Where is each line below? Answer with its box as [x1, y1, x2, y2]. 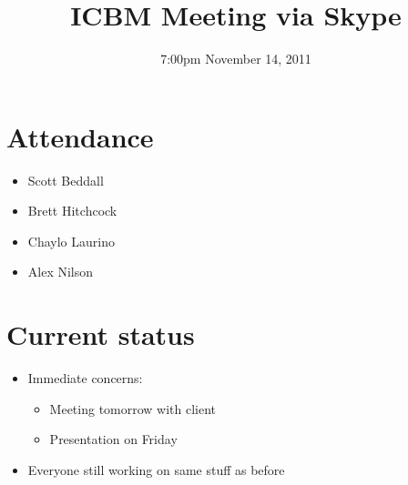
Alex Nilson [27, 262, 94, 281]
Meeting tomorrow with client [49, 399, 217, 418]
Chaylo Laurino [27, 231, 115, 250]
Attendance [6, 117, 154, 155]
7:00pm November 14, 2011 [160, 49, 311, 68]
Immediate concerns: [27, 369, 143, 388]
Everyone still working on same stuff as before [27, 460, 285, 479]
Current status [6, 316, 195, 353]
